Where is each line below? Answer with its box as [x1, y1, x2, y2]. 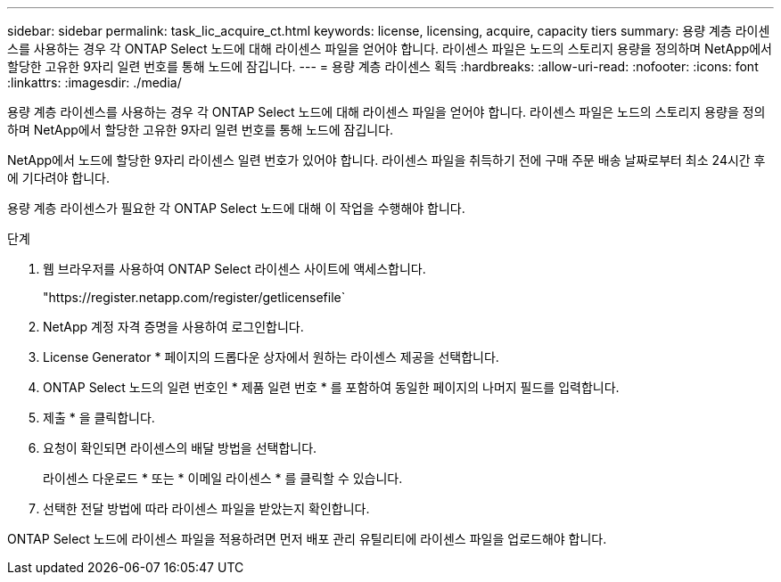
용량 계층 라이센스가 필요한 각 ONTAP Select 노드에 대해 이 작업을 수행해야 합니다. [7, 201, 465, 216]
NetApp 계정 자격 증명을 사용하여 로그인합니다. [43, 319, 304, 334]
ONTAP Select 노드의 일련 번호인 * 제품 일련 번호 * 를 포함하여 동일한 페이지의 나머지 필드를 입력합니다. [43, 380, 620, 395]
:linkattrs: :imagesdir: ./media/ [7, 75, 182, 90]
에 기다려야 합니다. [7, 170, 110, 185]
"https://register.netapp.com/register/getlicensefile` [43, 290, 346, 305]
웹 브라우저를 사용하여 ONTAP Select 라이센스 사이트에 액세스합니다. [43, 261, 426, 276]
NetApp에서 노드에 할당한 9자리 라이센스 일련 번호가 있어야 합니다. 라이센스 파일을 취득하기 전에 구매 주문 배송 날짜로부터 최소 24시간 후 [7, 152, 766, 168]
